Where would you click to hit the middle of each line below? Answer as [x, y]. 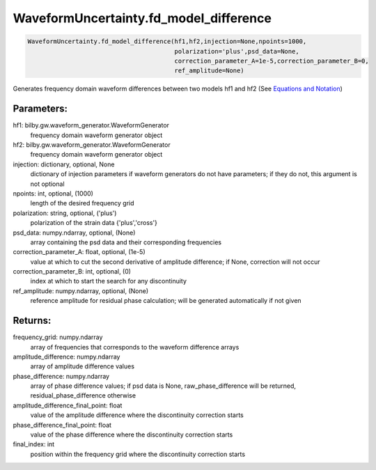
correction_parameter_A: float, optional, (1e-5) [79, 252]
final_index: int [34, 444]
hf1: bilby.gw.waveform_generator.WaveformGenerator [91, 125]
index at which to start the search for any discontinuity [109, 281]
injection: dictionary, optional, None [64, 164]
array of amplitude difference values [83, 366]
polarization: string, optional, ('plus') [65, 213]
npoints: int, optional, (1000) [53, 193]
